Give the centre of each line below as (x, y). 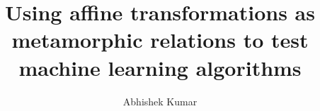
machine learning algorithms (160, 67)
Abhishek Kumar (160, 101)
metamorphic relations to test (160, 40)
